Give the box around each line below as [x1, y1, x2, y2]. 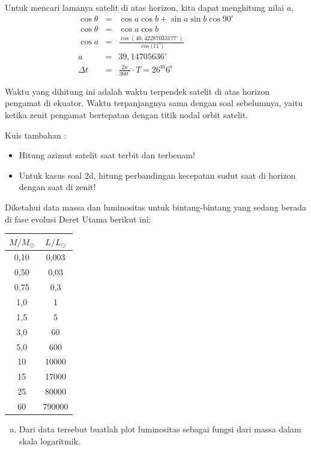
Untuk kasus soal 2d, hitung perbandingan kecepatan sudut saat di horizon [19, 169, 296, 181]
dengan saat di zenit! [19, 181, 96, 193]
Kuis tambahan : [5, 128, 67, 141]
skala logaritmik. [19, 434, 80, 447]
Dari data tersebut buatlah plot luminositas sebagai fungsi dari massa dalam [19, 422, 301, 435]
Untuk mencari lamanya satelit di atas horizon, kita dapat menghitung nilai [5, 1, 284, 13]
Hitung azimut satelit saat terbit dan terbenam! [19, 149, 195, 161]
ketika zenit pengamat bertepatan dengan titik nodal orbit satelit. [5, 108, 249, 121]
